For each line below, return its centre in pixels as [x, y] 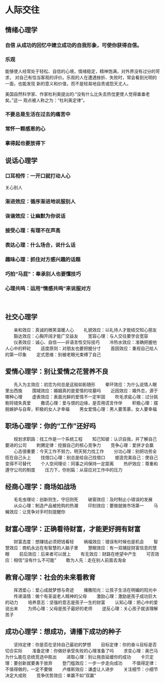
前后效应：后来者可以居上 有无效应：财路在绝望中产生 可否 [87, 554]
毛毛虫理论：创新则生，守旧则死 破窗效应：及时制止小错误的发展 [83, 500]
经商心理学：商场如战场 [41, 486]
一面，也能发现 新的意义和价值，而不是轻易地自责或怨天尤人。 [67, 83]
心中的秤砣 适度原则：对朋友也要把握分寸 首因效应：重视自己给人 [83, 348]
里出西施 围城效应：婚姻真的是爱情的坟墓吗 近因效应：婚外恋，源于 [82, 391]
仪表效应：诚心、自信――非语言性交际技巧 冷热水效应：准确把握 [83, 342]
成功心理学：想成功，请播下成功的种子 [63, 632]
